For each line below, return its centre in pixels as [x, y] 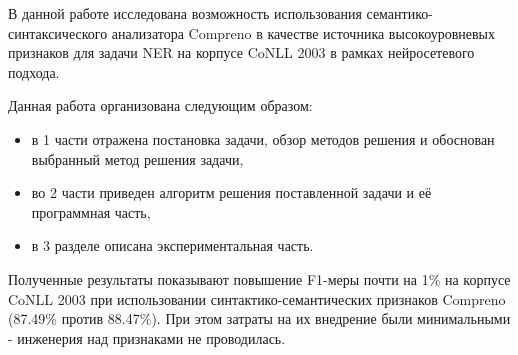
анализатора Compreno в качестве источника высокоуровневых [303, 32]
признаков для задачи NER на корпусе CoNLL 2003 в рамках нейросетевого [241, 52]
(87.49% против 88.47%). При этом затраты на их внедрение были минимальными [259, 318]
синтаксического [58, 32]
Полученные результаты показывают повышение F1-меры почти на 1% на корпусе [259, 278]
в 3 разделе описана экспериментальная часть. [172, 245]
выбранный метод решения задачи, [137, 158]
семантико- [399, 13]
